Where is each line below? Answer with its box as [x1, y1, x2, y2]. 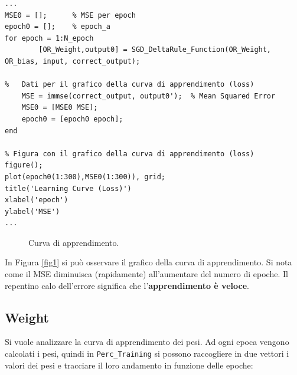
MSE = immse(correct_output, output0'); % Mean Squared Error [21, 91, 276, 100]
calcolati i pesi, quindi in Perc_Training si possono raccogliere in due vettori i [5, 347, 289, 360]
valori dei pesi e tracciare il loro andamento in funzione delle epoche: [5, 358, 253, 371]
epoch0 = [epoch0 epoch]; [21, 114, 123, 123]
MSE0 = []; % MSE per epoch [5, 11, 136, 19]
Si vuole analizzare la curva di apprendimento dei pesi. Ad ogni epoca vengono [5, 335, 289, 348]
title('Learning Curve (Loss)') [5, 184, 132, 193]
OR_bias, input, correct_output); [5, 57, 141, 65]
